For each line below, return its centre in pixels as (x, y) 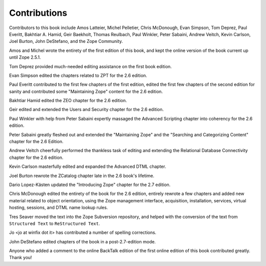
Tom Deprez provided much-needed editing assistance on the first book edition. (90, 66)
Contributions (38, 13)
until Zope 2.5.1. (25, 57)
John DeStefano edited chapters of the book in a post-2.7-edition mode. (83, 241)
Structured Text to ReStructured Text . (55, 223)
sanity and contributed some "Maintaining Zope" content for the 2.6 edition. (86, 91)
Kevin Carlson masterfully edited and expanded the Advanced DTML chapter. (88, 167)
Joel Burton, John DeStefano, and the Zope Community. (66, 41)
